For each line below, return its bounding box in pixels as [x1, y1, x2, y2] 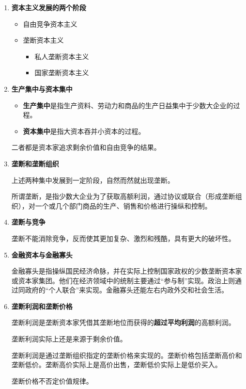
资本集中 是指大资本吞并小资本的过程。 [23, 126, 145, 136]
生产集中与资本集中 [11, 83, 73, 94]
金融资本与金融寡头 [11, 249, 73, 259]
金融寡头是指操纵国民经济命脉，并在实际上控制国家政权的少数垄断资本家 [11, 266, 242, 276]
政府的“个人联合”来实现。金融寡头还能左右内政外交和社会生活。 [25, 285, 229, 295]
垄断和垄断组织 [11, 158, 59, 168]
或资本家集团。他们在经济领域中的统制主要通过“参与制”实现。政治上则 [11, 275, 235, 285]
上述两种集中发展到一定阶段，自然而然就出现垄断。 [11, 175, 174, 185]
